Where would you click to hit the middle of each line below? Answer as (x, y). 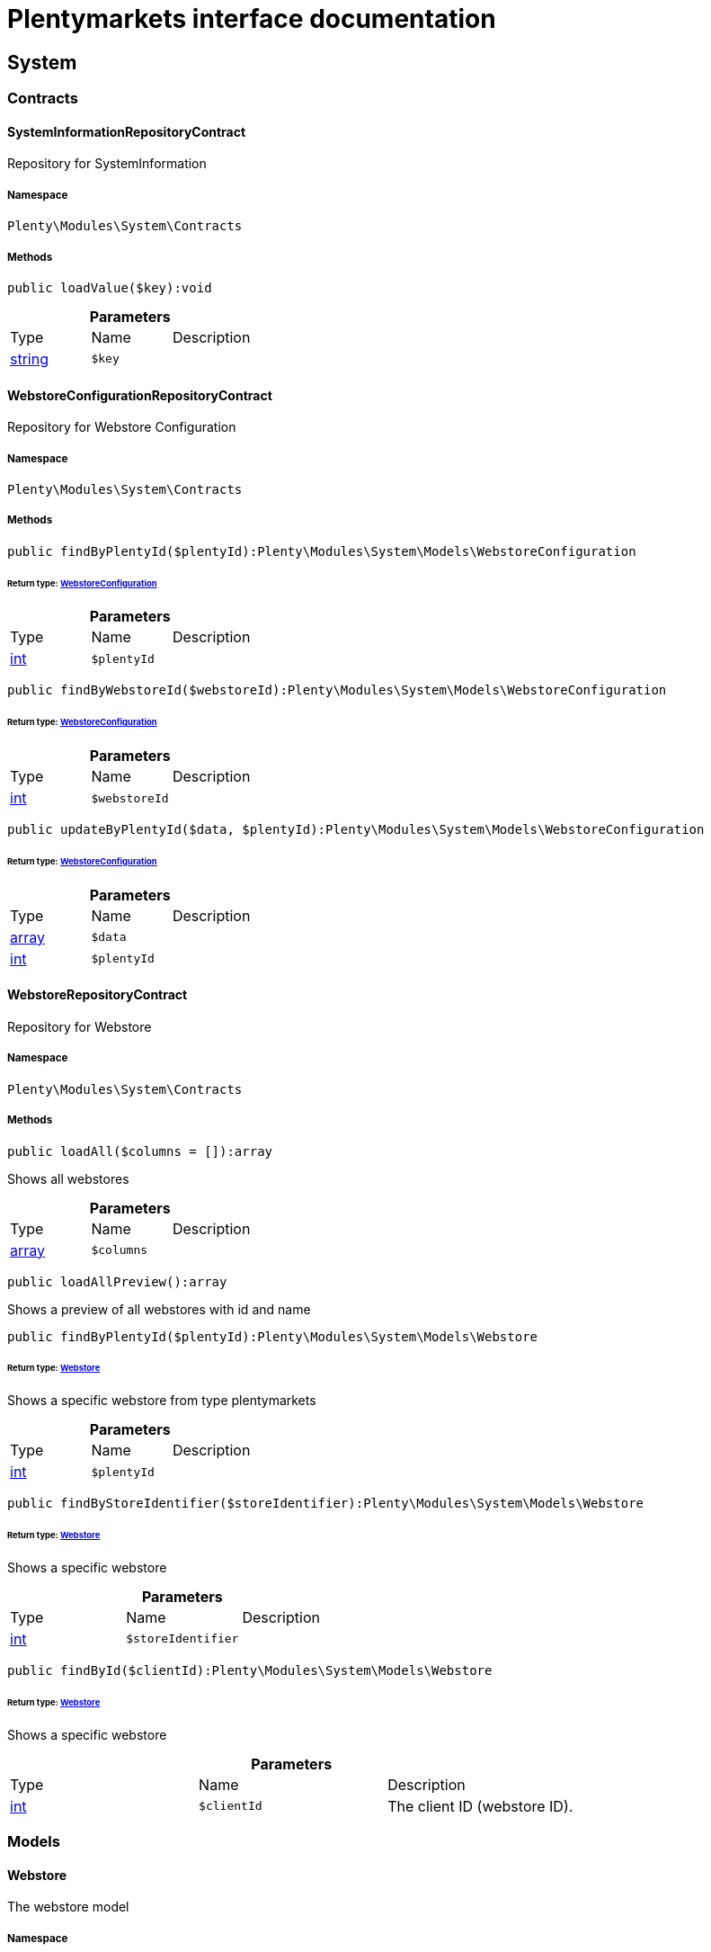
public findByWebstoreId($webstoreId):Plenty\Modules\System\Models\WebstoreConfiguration (337, 690)
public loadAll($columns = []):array (140, 1151)
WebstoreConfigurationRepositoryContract (140, 395)
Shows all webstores (68, 1178)
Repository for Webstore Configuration (122, 427)
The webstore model (68, 1907)
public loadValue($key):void (110, 287)
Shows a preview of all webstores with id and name (159, 1309)
